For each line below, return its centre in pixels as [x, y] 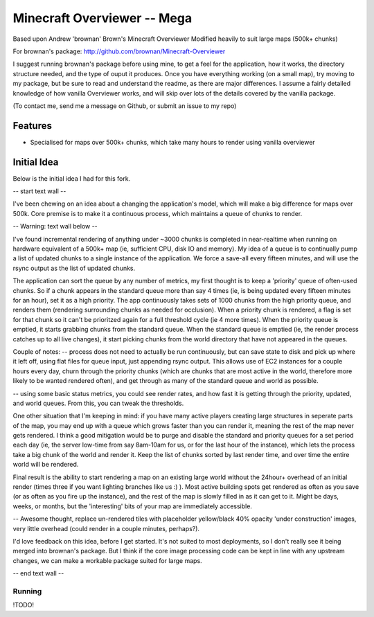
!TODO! [24, 605]
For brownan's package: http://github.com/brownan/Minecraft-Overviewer [119, 51]
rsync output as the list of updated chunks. [74, 268]
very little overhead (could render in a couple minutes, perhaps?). [106, 528]
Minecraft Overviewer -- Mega [103, 18]
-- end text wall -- [38, 573]
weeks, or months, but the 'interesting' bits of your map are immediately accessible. [133, 506]
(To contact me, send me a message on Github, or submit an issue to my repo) [125, 106]
